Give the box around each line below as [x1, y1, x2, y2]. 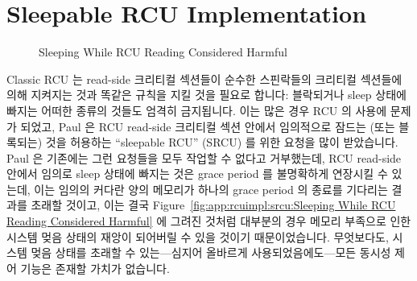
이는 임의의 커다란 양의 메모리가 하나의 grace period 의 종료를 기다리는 [34, 180, 388, 197]
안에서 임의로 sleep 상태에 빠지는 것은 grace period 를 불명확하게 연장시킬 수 [6, 165, 388, 182]
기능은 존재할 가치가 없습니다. [20, 259, 170, 276]
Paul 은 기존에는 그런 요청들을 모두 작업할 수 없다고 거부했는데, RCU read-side [6, 149, 402, 166]
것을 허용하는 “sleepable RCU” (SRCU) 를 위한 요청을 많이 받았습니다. [45, 134, 398, 151]
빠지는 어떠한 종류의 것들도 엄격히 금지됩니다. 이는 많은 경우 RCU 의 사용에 [6, 101, 387, 118]
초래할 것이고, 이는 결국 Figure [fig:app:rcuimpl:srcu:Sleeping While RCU [31, 196, 396, 213]
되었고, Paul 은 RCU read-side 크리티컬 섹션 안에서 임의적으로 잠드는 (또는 [20, 118, 395, 134]
